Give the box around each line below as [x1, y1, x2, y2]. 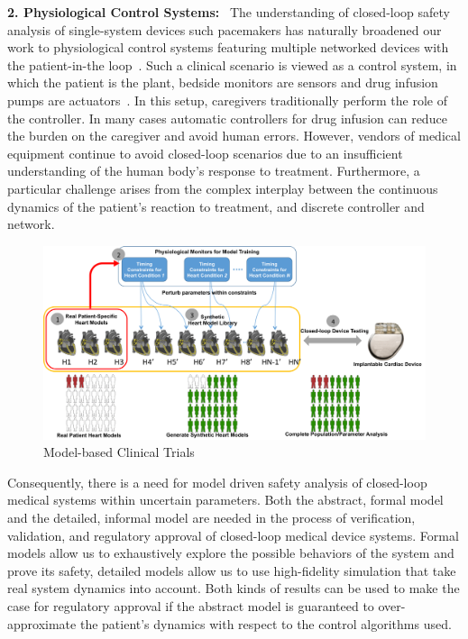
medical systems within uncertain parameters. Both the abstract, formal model [7, 490, 444, 509]
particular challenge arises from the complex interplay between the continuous [7, 178, 438, 197]
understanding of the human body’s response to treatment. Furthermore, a [7, 161, 420, 180]
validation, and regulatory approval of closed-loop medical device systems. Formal [7, 525, 459, 544]
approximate [7, 614, 77, 633]
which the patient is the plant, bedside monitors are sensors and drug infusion [7, 73, 438, 92]
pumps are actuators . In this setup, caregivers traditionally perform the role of [7, 90, 448, 109]
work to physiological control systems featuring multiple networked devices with [7, 38, 449, 57]
